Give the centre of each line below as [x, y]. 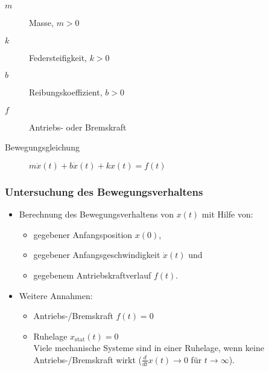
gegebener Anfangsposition [83, 234]
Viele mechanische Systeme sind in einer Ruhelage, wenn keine [149, 348]
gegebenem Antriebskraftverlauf [92, 275]
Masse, [41, 22]
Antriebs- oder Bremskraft [78, 127]
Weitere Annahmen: [56, 295]
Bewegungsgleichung [42, 147]
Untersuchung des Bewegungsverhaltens [104, 191]
